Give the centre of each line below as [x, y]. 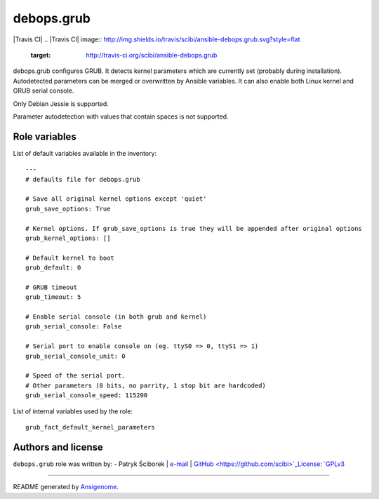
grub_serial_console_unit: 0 [75, 356]
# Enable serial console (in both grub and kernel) [116, 317]
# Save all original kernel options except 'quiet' [116, 199]
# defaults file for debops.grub [83, 179]
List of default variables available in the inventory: [85, 153]
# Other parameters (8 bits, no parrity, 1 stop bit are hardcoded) [146, 385]
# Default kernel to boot [70, 258]
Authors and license [58, 447]
